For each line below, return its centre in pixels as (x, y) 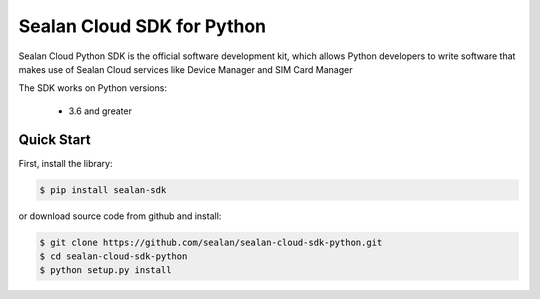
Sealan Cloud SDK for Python (142, 26)
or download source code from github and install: (120, 216)
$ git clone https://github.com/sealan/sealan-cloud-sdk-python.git (211, 242)
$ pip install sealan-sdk (103, 189)
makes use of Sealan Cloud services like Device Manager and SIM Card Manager (185, 69)
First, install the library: (65, 163)
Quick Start (54, 139)
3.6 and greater (100, 111)
